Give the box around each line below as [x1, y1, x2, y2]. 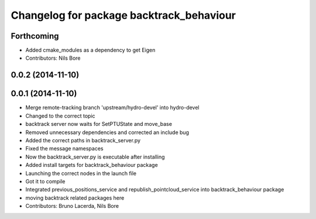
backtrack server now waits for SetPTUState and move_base [25, 121, 173, 128]
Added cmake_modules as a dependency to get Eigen [25, 47, 156, 54]
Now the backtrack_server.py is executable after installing [25, 153, 165, 160]
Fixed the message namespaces [25, 145, 104, 152]
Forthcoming [11, 31, 59, 41]
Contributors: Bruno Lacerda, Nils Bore [25, 203, 119, 210]
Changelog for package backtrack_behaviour [11, 9, 236, 22]
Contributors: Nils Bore [25, 54, 81, 61]
